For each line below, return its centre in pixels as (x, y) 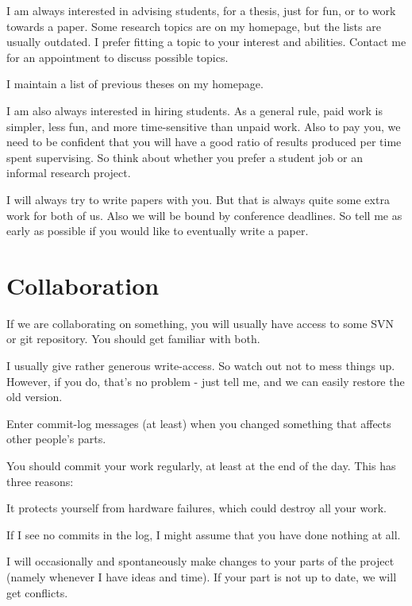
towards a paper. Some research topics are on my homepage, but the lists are (194, 26)
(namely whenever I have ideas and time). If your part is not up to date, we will (202, 576)
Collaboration (83, 285)
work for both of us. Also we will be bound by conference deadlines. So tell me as (204, 215)
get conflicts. (37, 592)
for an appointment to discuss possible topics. (117, 57)
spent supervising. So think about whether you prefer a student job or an (185, 157)
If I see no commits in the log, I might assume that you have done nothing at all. (204, 534)
